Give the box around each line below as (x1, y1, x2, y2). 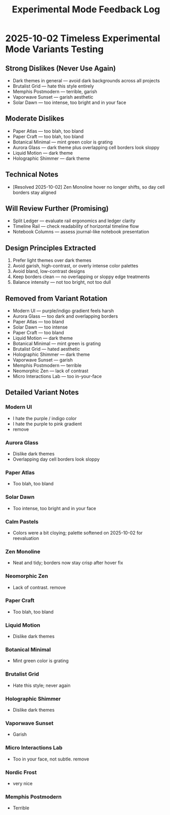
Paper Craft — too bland (12, 330, 64, 336)
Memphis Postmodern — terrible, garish (12, 88, 97, 95)
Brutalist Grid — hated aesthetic (12, 346, 80, 352)
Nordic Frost (5, 769, 37, 776)
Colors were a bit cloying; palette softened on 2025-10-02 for (12, 530, 143, 536)
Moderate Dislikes (5, 114, 65, 123)
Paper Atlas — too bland (12, 319, 64, 325)
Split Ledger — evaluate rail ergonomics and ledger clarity (12, 218, 136, 224)
